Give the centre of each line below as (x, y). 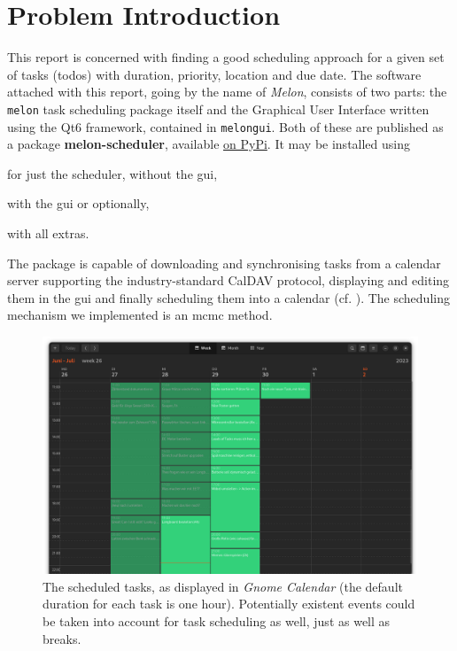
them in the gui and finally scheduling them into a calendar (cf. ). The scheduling (228, 297)
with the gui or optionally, (78, 203)
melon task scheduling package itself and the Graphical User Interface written (218, 108)
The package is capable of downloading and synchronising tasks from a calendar (224, 263)
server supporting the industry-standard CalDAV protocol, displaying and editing (228, 280)
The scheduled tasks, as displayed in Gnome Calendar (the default (223, 586)
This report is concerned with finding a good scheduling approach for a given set (226, 57)
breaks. (62, 638)
